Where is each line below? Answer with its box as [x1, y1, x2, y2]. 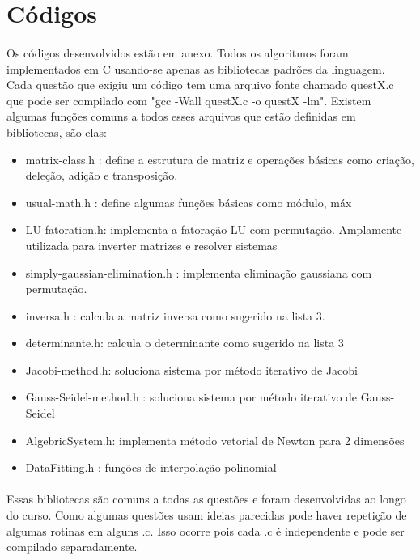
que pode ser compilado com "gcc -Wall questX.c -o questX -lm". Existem [6, 91, 371, 108]
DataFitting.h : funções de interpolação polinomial [25, 459, 277, 476]
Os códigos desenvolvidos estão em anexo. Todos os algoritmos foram [6, 44, 349, 61]
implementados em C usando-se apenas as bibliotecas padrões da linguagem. [6, 60, 385, 77]
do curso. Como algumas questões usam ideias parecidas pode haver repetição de [6, 507, 407, 524]
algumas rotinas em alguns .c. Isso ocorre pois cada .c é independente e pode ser [6, 522, 405, 539]
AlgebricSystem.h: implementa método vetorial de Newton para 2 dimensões [25, 431, 405, 448]
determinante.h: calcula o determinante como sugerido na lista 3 [25, 334, 344, 351]
